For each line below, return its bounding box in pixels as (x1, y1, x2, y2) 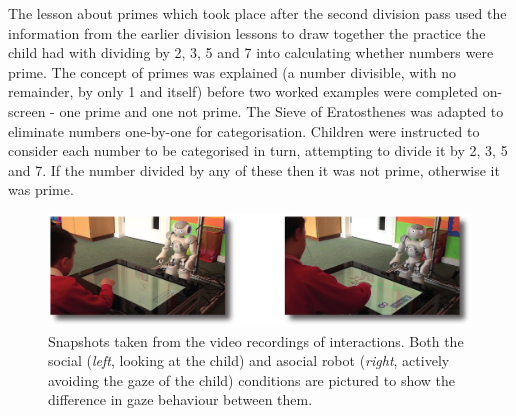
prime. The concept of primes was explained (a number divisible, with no (8, 61, 456, 82)
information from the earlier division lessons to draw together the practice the (8, 22, 486, 43)
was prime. (8, 179, 74, 200)
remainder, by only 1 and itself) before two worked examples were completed (8, 81, 479, 102)
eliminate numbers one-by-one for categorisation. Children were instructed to (8, 120, 480, 141)
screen (8, 100, 46, 121)
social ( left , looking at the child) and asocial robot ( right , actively (48, 350, 450, 371)
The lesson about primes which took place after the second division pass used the (8, 3, 507, 23)
